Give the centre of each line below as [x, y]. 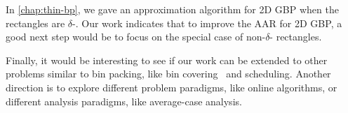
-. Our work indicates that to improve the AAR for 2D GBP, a [207, 23]
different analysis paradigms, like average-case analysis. [124, 101]
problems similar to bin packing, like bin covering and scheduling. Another [168, 74]
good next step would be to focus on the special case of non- [136, 37]
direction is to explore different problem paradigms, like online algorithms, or [172, 87]
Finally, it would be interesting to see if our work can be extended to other [167, 60]
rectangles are [35, 23]
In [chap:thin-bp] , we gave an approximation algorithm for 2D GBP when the [172, 9]
